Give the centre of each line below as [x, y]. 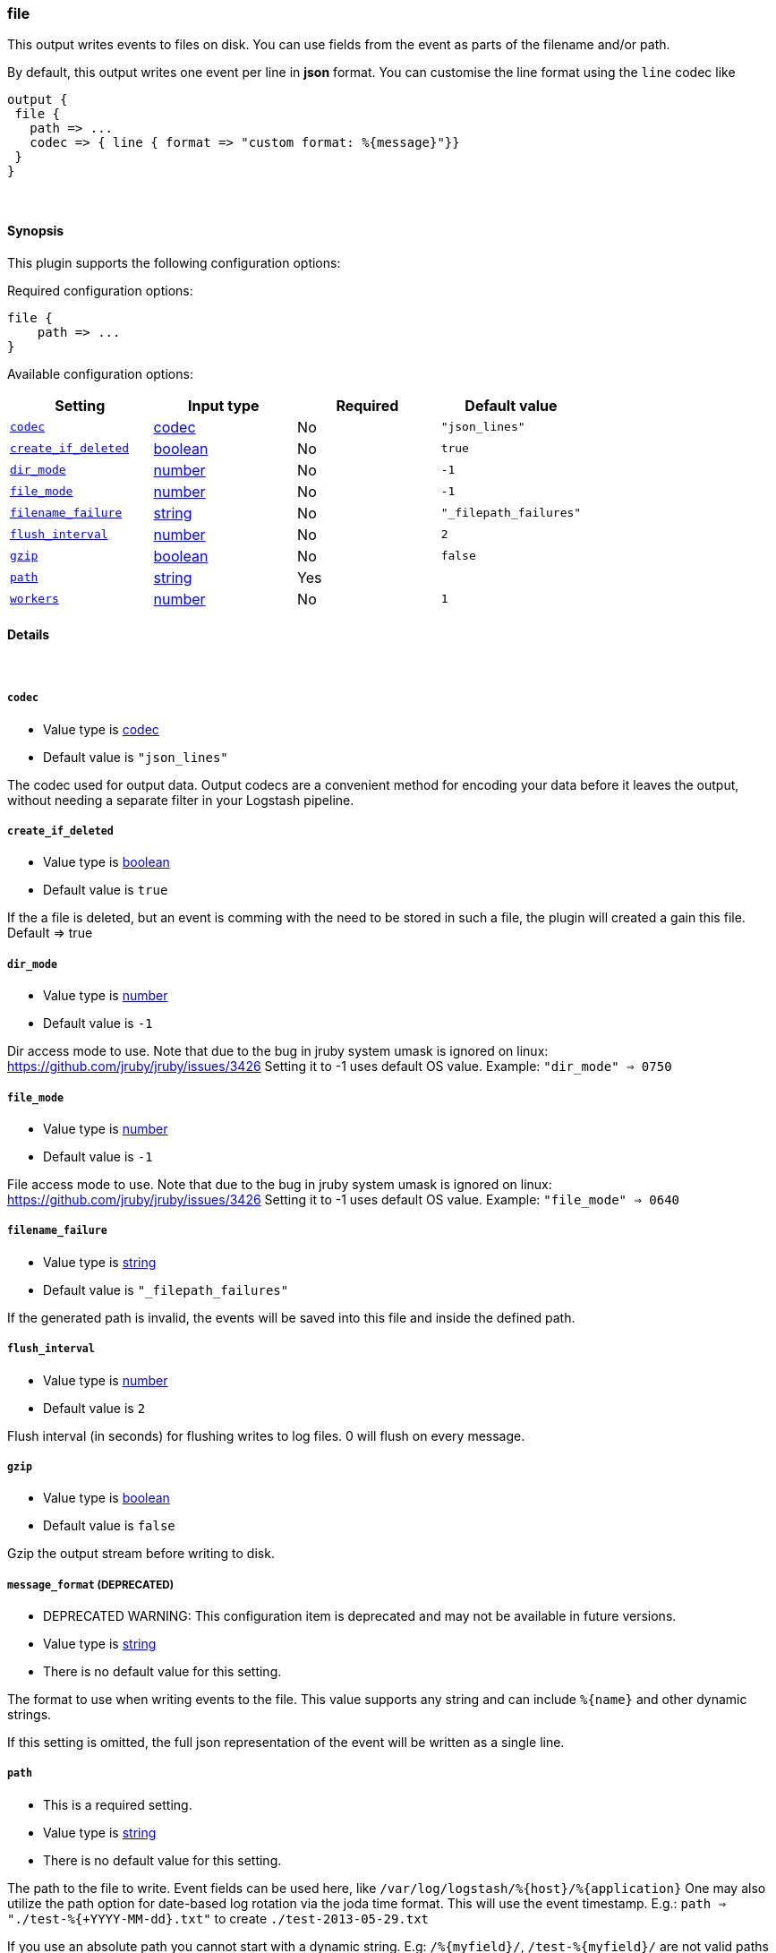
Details [29, 635]
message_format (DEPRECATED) [91, 1585]
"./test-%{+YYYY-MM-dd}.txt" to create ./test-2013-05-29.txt [218, 1918]
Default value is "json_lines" [136, 757]
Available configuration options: [100, 373]
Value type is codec [101, 729]
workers [34, 599]
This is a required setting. [118, 1804]
